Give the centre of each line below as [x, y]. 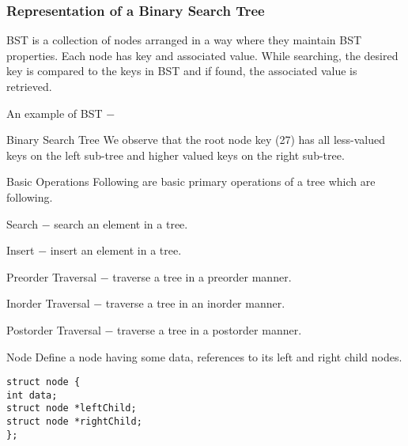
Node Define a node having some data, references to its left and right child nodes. [204, 356]
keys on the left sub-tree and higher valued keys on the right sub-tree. [176, 155]
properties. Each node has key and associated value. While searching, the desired [202, 55]
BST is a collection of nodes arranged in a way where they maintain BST [184, 40]
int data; [32, 395]
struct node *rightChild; [74, 422]
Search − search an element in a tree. [97, 223]
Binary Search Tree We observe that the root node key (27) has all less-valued [196, 140]
